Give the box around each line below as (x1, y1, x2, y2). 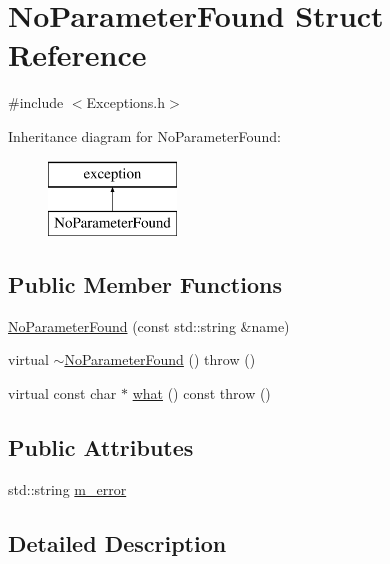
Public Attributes (8, 432, 194, 463)
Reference (8, 34, 147, 75)
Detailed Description (8, 527, 227, 558)
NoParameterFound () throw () (64, 349, 256, 370)
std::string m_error (8, 478, 127, 499)
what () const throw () (132, 383, 271, 404)
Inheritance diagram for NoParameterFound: (8, 125, 281, 146)
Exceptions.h (86, 92, 166, 113)
